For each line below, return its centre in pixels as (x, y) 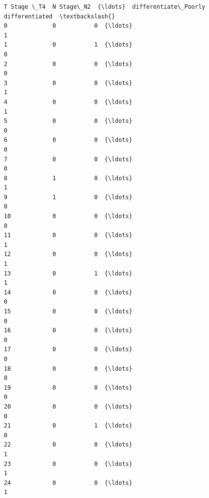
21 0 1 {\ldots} (68, 426)
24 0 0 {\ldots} (68, 483)
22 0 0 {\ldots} (68, 445)
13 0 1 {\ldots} (68, 273)
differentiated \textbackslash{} (60, 16)
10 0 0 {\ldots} (68, 216)
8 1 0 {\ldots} (68, 178)
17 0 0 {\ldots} (68, 350)
